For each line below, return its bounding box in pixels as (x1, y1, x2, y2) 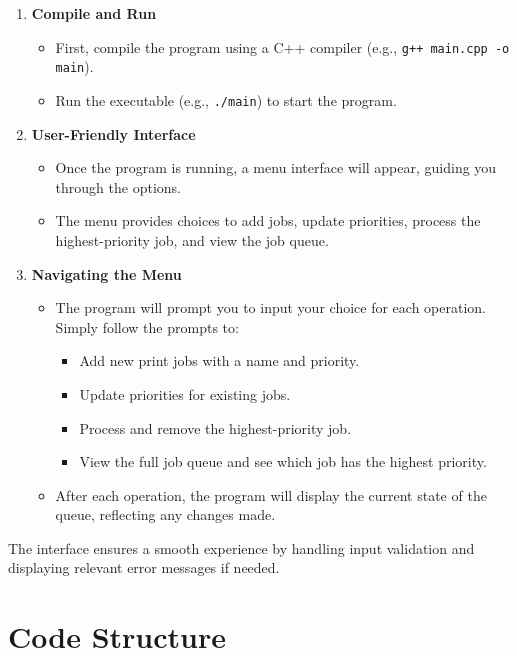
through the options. (55, 176, 181, 197)
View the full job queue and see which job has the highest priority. (79, 451, 487, 472)
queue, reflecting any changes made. (55, 504, 276, 525)
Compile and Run (31, 3, 157, 23)
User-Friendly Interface (31, 123, 196, 144)
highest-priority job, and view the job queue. (55, 229, 329, 250)
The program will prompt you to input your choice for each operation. (55, 297, 486, 318)
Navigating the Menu (31, 263, 182, 284)
